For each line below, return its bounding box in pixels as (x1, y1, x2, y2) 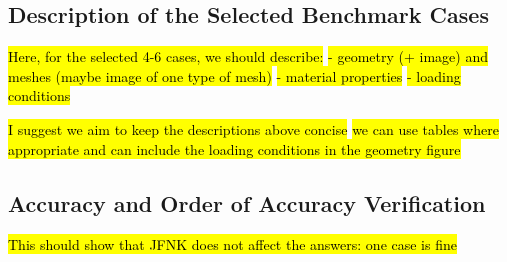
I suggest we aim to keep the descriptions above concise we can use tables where (8, 118, 499, 139)
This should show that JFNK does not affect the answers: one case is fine (8, 234, 457, 255)
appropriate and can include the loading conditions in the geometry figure (8, 138, 461, 159)
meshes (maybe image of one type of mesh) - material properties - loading (8, 65, 461, 86)
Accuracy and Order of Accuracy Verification (8, 187, 486, 218)
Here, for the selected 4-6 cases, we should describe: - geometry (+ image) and (8, 46, 488, 67)
